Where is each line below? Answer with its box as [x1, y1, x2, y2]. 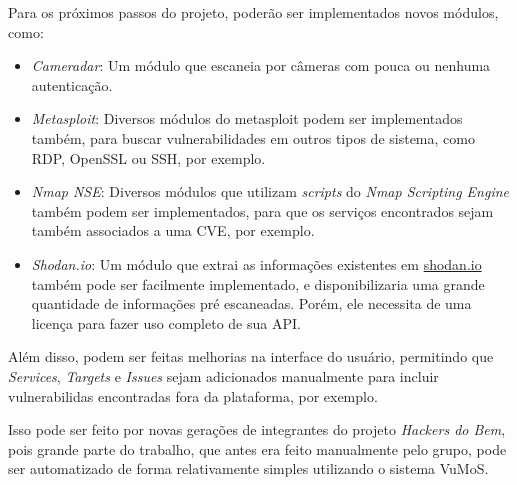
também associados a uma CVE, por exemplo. [31, 220, 315, 241]
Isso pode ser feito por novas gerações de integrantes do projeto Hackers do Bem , [8, 419, 506, 440]
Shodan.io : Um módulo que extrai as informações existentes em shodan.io [31, 253, 482, 274]
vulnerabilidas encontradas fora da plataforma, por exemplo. [8, 385, 378, 406]
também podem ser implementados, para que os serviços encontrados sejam [31, 200, 494, 221]
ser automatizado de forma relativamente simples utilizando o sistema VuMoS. [8, 458, 489, 479]
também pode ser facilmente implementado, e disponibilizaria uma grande [31, 273, 485, 294]
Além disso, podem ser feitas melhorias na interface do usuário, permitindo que [8, 346, 494, 367]
